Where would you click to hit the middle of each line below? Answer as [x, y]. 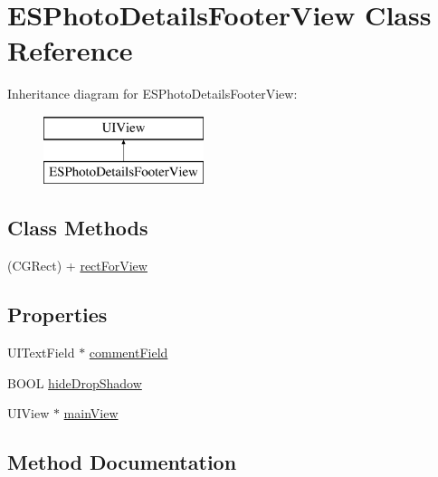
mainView [91, 413]
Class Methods [78, 228]
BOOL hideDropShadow [75, 382]
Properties [57, 315]
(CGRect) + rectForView [77, 266]
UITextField [41, 353]
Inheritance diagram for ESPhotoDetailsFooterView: [152, 94]
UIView [29, 413]
